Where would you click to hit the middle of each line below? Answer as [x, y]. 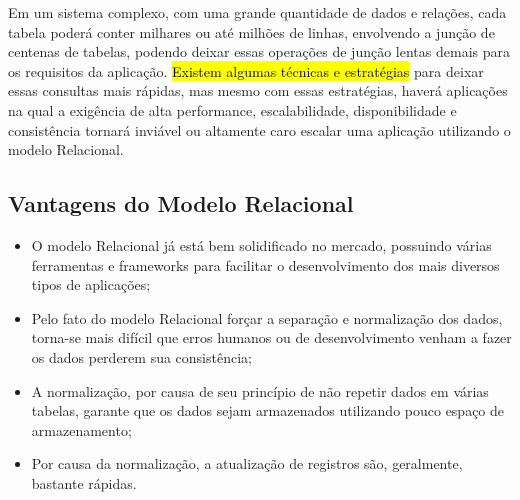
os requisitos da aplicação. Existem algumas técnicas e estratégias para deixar [246, 70]
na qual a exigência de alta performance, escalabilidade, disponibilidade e [232, 109]
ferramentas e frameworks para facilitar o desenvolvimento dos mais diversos [265, 264]
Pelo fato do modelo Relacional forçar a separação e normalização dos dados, [267, 317]
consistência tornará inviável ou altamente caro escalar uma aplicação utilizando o [259, 129]
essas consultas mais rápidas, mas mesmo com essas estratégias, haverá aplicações [258, 90]
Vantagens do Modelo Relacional [181, 203]
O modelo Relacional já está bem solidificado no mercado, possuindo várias [261, 244]
